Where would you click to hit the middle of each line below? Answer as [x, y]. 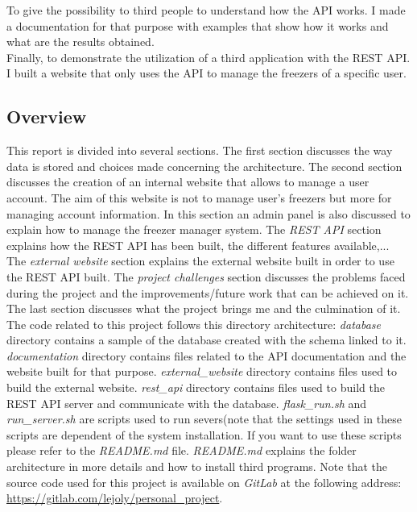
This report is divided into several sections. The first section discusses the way [200, 150]
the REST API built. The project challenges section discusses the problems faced [206, 276]
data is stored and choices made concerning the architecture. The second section [204, 166]
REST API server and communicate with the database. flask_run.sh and [187, 403]
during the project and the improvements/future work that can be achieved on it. [208, 292]
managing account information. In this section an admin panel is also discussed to [208, 213]
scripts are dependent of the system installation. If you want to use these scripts [204, 434]
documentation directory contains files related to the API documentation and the [206, 355]
